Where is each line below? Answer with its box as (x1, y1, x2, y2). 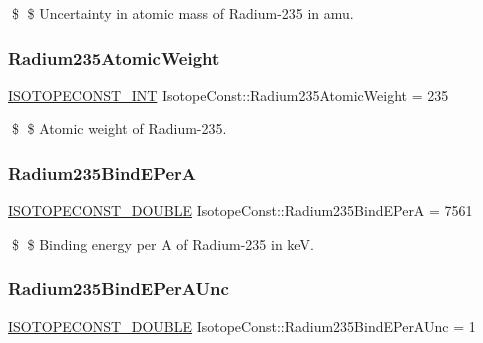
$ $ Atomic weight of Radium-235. (11, 118, 227, 139)
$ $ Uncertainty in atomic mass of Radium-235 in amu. (11, 3, 354, 23)
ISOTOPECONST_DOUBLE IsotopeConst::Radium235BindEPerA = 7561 (8, 200, 473, 221)
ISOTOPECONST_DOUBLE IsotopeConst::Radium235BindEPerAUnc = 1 (8, 315, 476, 336)
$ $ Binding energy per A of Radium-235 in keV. (11, 233, 314, 254)
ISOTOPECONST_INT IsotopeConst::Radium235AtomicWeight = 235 (8, 84, 449, 105)
